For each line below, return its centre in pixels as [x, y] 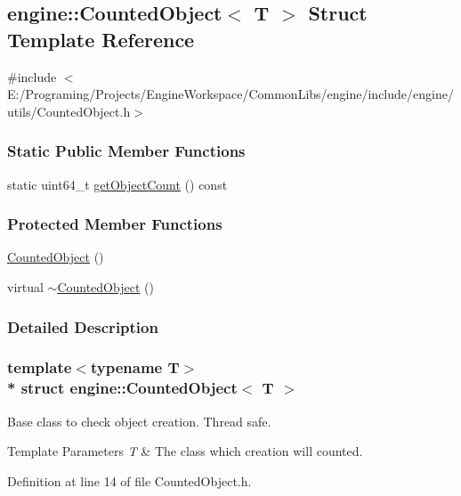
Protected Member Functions [115, 224]
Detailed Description [83, 326]
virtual [25, 287]
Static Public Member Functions [126, 151]
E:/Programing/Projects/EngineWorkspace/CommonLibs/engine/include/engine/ [230, 94]
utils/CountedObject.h [69, 111]
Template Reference [101, 39]
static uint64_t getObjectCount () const [117, 184]
